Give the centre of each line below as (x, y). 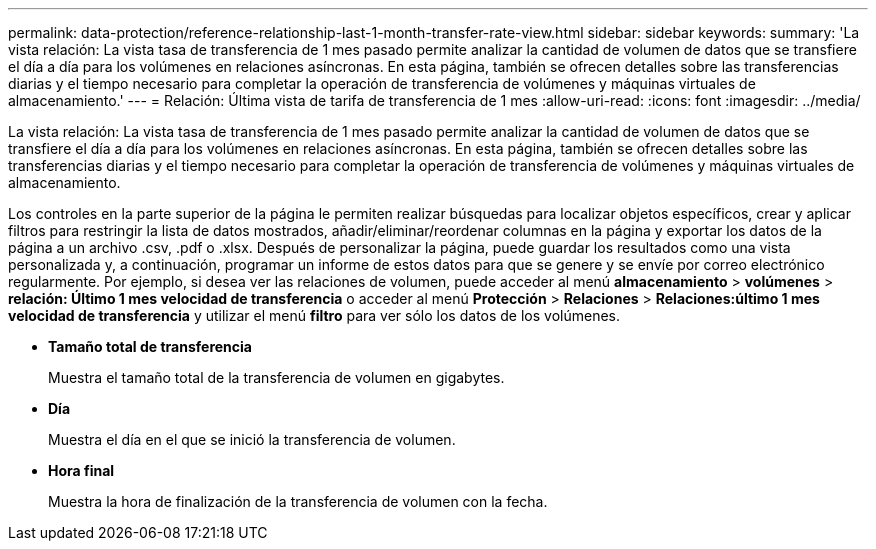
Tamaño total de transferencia (150, 346)
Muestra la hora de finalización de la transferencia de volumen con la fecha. (298, 501)
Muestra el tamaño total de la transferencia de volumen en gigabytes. (276, 377)
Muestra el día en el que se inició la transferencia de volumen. (252, 439)
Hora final (81, 470)
